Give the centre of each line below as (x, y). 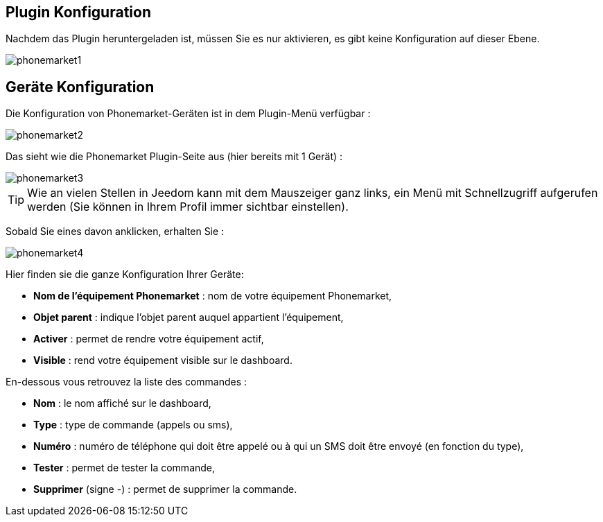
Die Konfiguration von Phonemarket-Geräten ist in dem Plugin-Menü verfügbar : (188, 114)
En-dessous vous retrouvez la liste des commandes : (126, 382)
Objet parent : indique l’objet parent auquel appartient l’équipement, (189, 317)
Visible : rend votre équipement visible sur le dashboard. (163, 360)
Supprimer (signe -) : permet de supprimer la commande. (165, 489)
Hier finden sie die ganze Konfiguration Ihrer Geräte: (125, 275)
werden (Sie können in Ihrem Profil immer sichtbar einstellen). (188, 207)
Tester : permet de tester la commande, (124, 468)
